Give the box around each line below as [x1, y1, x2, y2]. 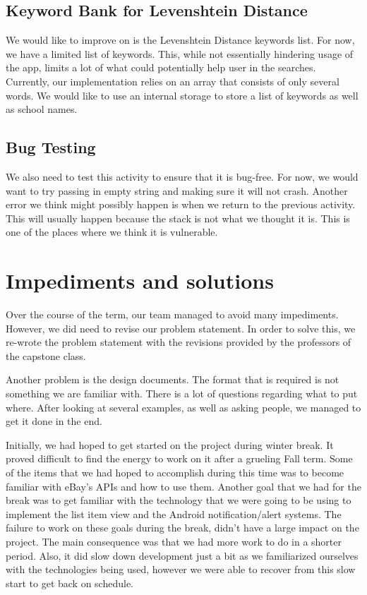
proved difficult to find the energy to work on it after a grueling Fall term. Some [6, 451, 353, 466]
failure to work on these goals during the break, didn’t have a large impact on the [6, 520, 359, 535]
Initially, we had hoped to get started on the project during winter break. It [6, 437, 334, 452]
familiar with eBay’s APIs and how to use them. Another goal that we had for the [6, 479, 361, 493]
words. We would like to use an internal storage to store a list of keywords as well [6, 88, 359, 102]
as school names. [6, 102, 78, 116]
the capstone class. [6, 348, 86, 363]
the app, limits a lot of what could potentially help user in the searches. [6, 60, 316, 75]
